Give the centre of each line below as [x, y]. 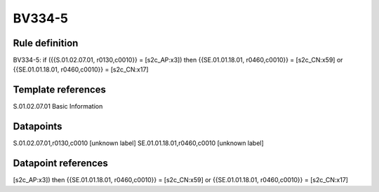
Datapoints [38, 126]
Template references [60, 90]
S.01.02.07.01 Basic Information [58, 107]
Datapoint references [61, 164]
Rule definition [46, 43]
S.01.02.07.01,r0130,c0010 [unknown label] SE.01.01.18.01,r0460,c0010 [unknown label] [139, 143]
